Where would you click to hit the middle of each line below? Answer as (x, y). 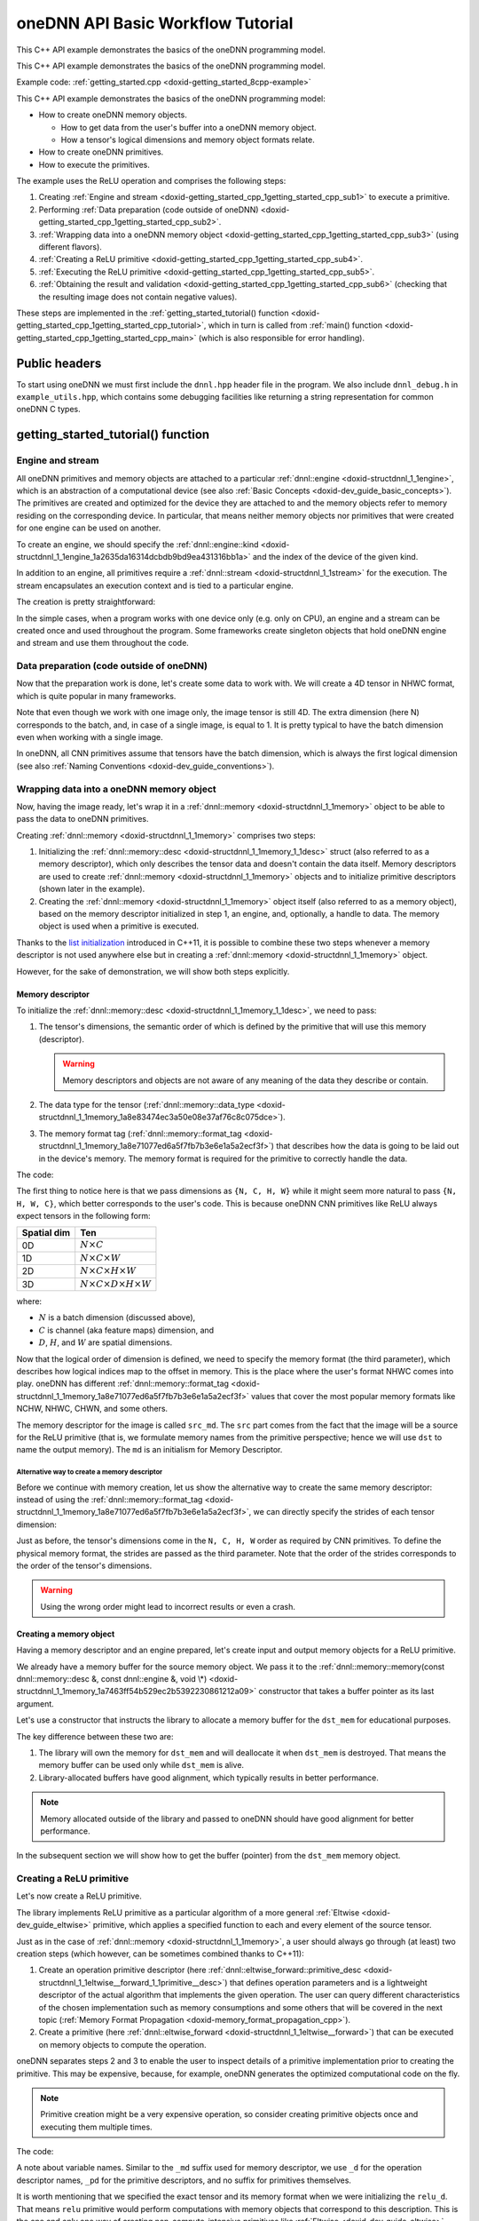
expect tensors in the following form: (83, 1216)
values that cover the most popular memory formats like (353, 1396)
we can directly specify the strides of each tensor (344, 1512)
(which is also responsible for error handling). (282, 338)
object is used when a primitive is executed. (119, 926)
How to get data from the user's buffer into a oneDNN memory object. (188, 127)
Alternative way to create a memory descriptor (90, 1472)
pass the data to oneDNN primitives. (83, 819)
